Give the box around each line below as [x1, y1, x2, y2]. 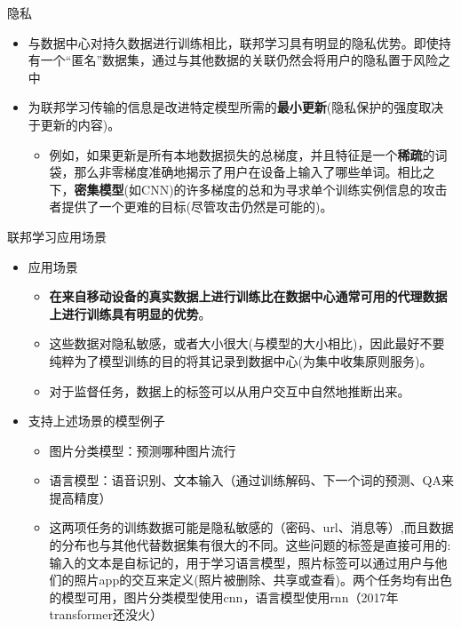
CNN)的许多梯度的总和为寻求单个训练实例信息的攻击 [141, 179, 448, 198]
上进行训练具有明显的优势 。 [49, 304, 211, 322]
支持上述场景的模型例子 [28, 411, 165, 430]
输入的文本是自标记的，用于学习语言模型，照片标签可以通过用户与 [49, 553, 435, 571]
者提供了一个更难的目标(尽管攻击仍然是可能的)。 [49, 197, 333, 216]
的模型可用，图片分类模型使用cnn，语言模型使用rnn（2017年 [49, 587, 399, 606]
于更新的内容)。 [28, 115, 121, 133]
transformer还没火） [49, 605, 163, 624]
